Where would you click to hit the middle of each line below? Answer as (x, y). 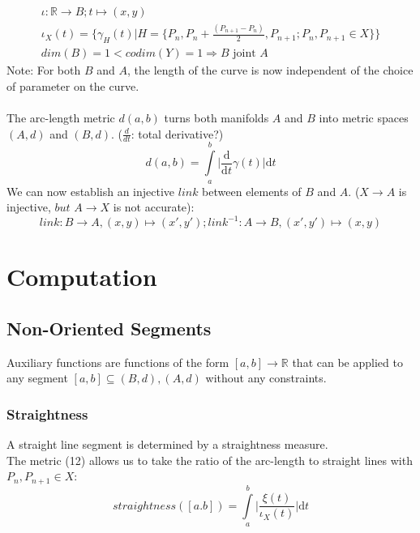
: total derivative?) (177, 133)
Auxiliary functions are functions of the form (118, 362)
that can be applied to (347, 362)
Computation (82, 277)
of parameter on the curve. (73, 85)
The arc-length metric (61, 117)
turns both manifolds (216, 117)
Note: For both (44, 70)
